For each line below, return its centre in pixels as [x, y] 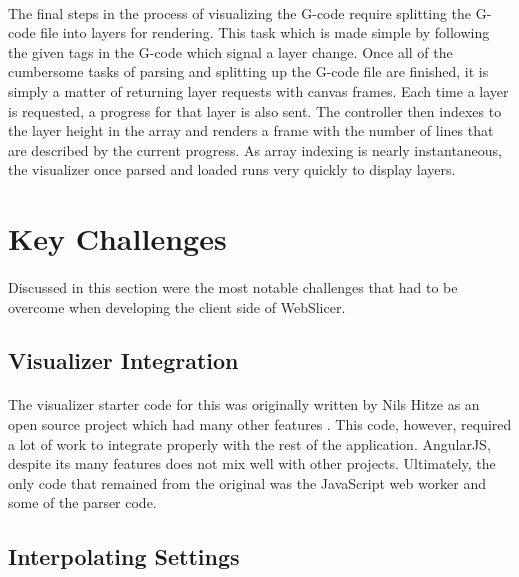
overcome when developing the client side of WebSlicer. [177, 306]
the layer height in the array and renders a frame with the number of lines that [251, 130]
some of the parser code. [82, 502]
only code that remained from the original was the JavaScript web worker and [247, 482]
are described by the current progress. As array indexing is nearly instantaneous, [255, 149]
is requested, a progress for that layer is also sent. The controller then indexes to [255, 110]
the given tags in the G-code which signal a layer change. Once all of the [230, 51]
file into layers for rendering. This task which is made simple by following [265, 32]
